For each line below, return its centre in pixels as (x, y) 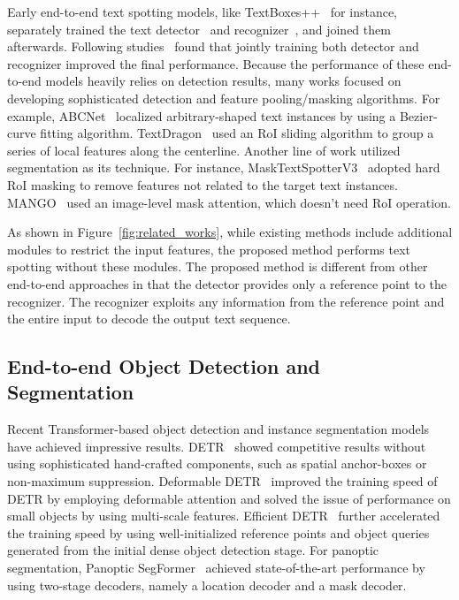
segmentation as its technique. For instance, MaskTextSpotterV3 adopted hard (224, 167)
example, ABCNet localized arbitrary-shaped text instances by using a (202, 115)
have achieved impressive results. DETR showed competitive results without (217, 446)
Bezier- (418, 115)
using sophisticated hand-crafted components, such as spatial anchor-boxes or (217, 463)
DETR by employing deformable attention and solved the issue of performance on (229, 498)
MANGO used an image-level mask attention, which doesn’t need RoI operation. (229, 202)
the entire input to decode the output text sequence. (149, 319)
